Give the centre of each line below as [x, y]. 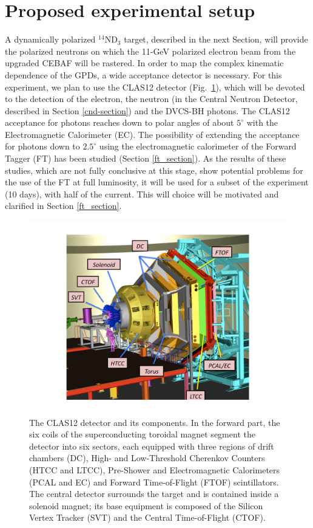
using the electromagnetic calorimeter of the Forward [198, 146]
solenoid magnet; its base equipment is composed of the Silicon [146, 505]
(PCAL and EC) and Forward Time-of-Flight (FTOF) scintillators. [154, 482]
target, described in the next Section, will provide [216, 39]
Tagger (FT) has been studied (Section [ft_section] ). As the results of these [146, 158]
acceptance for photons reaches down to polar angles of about [119, 122]
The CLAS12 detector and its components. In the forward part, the [155, 422]
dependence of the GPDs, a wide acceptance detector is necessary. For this [143, 74]
